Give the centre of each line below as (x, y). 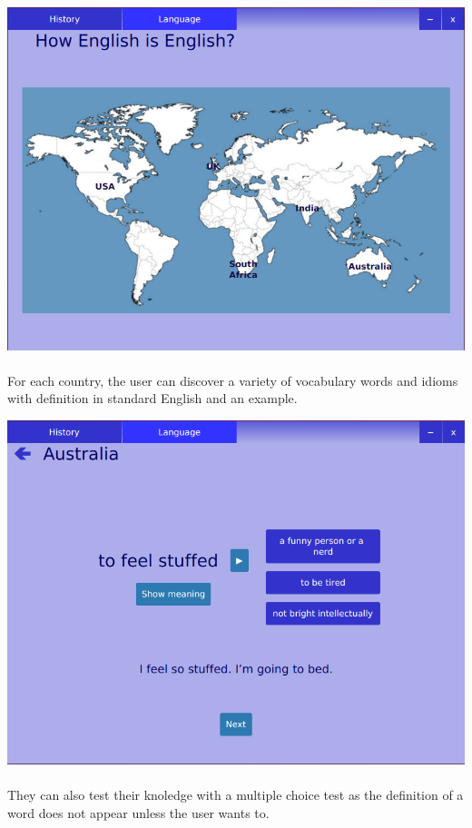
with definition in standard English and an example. (152, 398)
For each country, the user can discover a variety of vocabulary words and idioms (233, 380)
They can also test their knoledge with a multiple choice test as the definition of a (236, 795)
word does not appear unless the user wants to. (138, 813)
